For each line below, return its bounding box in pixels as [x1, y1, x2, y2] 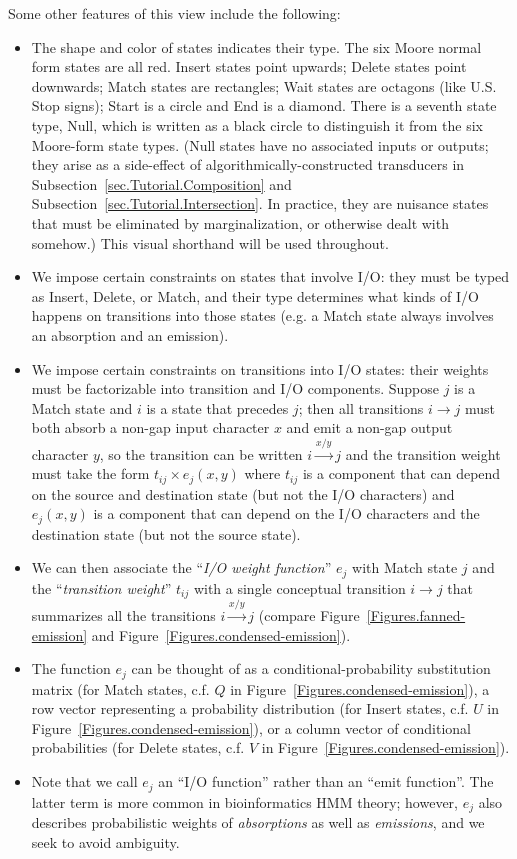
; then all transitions [298, 397, 424, 418]
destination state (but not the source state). [31, 523, 301, 544]
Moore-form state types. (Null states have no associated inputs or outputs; [31, 134, 489, 155]
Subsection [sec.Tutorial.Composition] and [31, 173, 292, 194]
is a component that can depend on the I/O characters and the [93, 503, 480, 524]
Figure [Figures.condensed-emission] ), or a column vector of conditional [31, 717, 471, 738]
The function [31, 658, 111, 679]
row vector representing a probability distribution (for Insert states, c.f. [31, 698, 469, 719]
